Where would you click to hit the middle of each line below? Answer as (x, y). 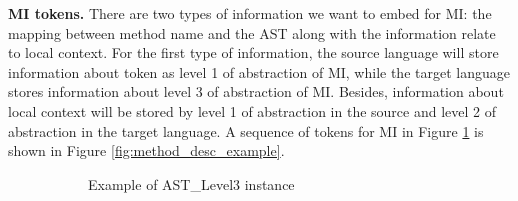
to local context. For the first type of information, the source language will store (253, 52)
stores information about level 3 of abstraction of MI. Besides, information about (256, 91)
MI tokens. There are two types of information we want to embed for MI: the (250, 13)
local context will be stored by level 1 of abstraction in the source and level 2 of (252, 110)
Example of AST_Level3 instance (191, 183)
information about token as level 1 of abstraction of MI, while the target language (259, 71)
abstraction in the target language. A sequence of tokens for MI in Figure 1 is (246, 130)
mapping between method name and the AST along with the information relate (252, 32)
